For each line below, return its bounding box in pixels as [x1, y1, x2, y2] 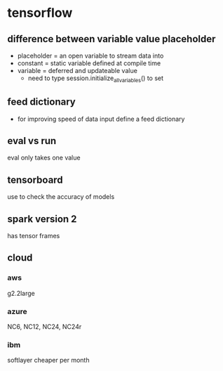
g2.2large [7, 289, 35, 297]
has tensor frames [7, 232, 60, 240]
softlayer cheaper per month [7, 356, 90, 365]
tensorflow [7, 5, 73, 21]
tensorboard [7, 174, 63, 185]
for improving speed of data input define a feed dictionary [17, 115, 185, 123]
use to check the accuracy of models [7, 193, 115, 201]
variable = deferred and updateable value [17, 67, 138, 74]
